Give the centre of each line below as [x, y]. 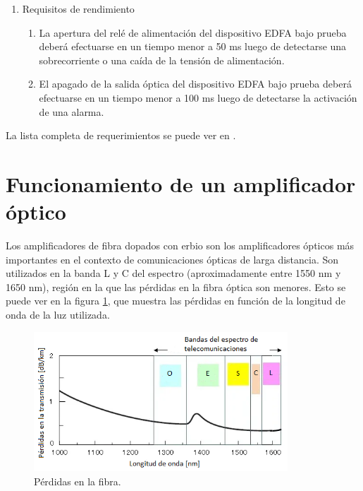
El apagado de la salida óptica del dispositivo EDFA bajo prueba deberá [195, 84]
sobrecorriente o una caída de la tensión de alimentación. [162, 60]
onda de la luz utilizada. [58, 315]
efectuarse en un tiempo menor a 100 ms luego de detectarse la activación [198, 97]
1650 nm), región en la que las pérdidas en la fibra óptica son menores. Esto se [176, 286]
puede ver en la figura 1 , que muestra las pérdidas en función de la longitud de [176, 301]
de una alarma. [72, 111]
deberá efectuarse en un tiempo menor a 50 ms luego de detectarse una [193, 46]
